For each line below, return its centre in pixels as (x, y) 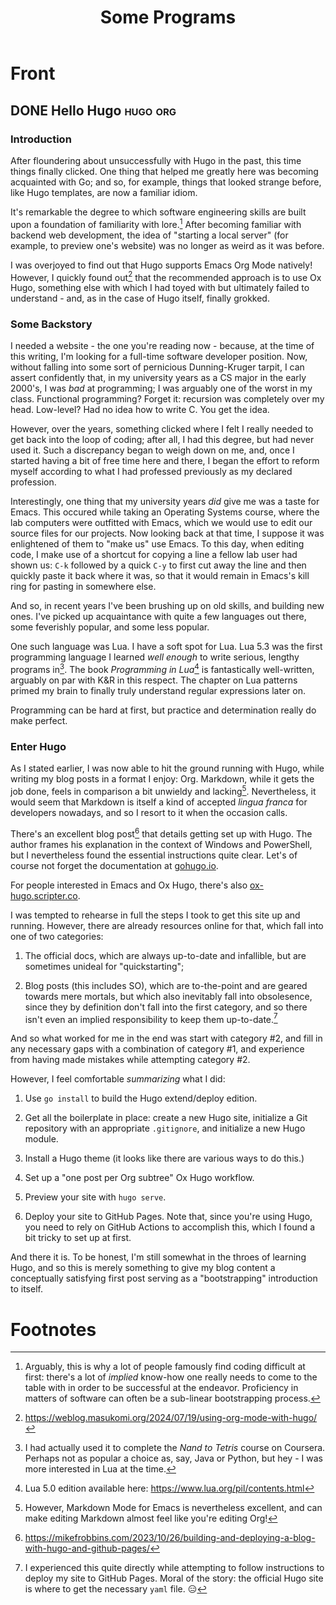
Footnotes (53, 1329)
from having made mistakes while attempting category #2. (130, 1060)
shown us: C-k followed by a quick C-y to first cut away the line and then (158, 565)
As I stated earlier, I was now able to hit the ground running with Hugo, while (167, 768)
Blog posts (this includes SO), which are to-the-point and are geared (166, 985)
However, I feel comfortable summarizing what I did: (118, 1079)
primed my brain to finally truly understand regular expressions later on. (158, 691)
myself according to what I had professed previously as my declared (151, 472)
